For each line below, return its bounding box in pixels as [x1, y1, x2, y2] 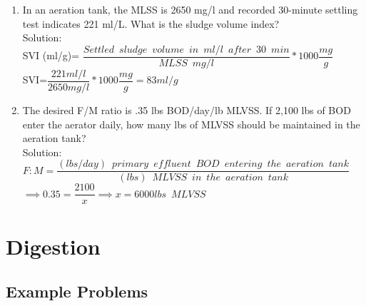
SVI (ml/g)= [22, 48, 80, 63]
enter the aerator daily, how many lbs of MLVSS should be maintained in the [22, 116, 360, 131]
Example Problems [6, 280, 148, 302]
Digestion [6, 231, 101, 260]
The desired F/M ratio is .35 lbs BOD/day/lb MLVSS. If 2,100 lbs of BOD [22, 102, 351, 117]
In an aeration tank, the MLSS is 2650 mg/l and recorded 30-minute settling [22, 2, 358, 16]
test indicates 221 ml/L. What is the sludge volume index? [22, 16, 280, 31]
